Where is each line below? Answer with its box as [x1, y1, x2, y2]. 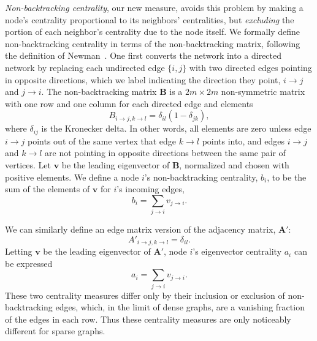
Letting [5, 245, 32, 258]
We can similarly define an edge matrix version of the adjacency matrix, [5, 223, 276, 236]
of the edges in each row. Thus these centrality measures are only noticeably [5, 312, 291, 325]
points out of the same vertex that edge [28, 134, 177, 147]
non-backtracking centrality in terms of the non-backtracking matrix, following [5, 37, 300, 50]
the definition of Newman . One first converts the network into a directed [5, 49, 282, 62]
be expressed [5, 257, 53, 269]
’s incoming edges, [116, 182, 185, 195]
